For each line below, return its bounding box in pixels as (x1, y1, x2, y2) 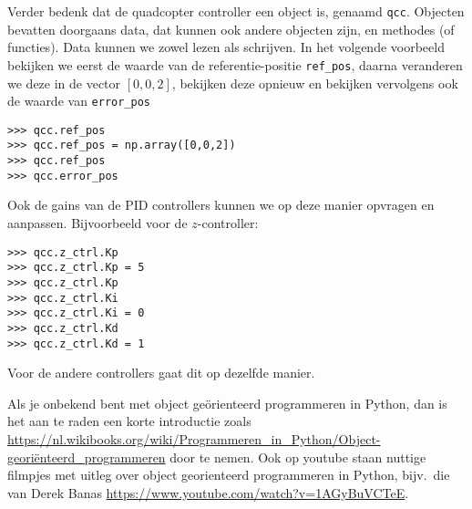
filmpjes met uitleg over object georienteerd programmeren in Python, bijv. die (7, 465, 450, 484)
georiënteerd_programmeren (7, 447, 166, 466)
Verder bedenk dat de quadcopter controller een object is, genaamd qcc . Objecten (7, 2, 465, 20)
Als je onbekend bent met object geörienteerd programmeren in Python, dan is (7, 393, 447, 412)
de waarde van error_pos (7, 91, 151, 110)
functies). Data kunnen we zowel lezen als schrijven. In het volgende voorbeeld (7, 37, 445, 57)
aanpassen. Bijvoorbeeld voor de (7, 213, 188, 232)
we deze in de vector (7, 73, 121, 92)
